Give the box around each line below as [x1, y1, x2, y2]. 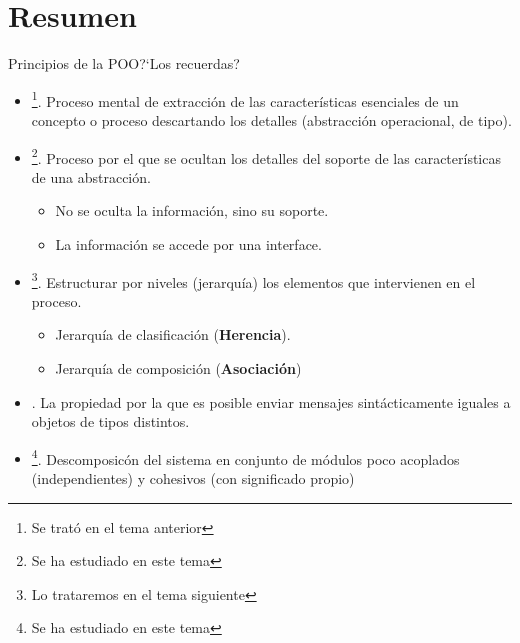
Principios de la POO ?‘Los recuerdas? [8, 53, 240, 74]
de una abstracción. [31, 166, 151, 187]
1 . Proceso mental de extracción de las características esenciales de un [31, 87, 459, 111]
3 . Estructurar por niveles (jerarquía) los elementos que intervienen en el [31, 268, 476, 292]
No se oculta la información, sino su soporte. [55, 200, 329, 221]
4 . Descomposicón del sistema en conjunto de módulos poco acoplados [31, 445, 460, 469]
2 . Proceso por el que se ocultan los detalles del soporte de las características [31, 144, 501, 168]
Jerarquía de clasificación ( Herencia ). [55, 324, 291, 345]
